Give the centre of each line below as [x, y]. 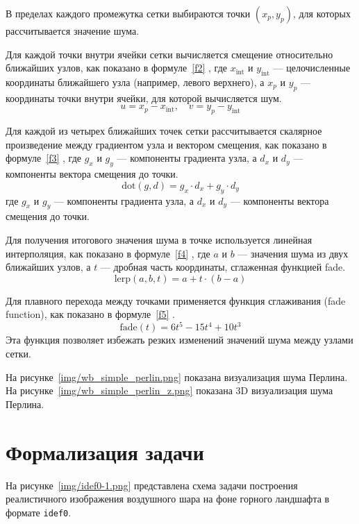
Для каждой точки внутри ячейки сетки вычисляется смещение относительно [169, 54]
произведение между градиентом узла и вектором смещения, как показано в [166, 144]
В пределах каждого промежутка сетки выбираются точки [128, 13]
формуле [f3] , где [43, 158]
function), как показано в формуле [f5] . [90, 314]
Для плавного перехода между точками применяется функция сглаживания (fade [176, 300]
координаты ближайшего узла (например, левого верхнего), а [135, 82]
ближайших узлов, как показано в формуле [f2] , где [116, 68]
